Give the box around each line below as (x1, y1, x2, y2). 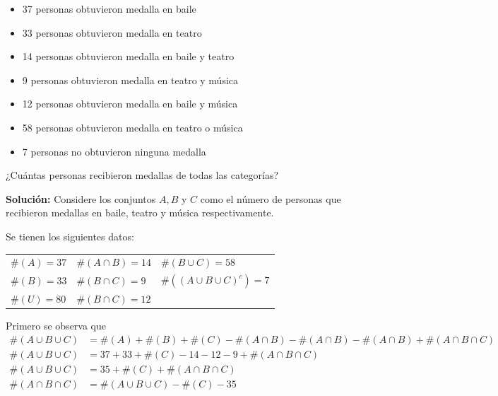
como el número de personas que (200, 191, 341, 206)
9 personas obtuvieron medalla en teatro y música (22, 72, 239, 87)
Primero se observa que (6, 318, 107, 333)
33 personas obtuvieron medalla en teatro (22, 25, 202, 40)
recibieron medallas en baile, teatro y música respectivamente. (6, 205, 274, 220)
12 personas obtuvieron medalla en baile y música (22, 96, 238, 111)
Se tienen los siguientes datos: (6, 228, 134, 243)
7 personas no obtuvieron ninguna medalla (22, 144, 206, 158)
